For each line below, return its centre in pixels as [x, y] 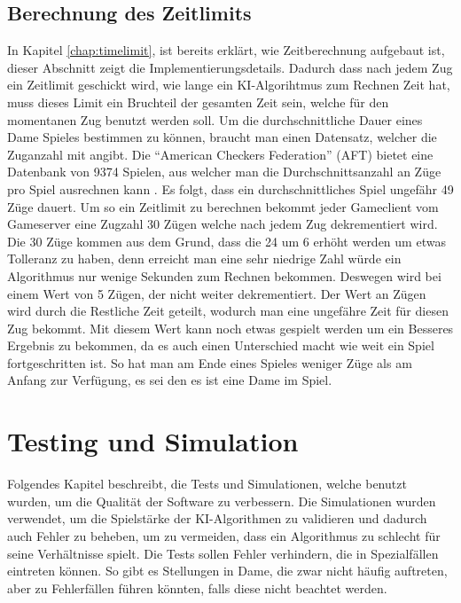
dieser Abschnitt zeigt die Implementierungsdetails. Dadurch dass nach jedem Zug [230, 67]
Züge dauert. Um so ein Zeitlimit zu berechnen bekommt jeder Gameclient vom [223, 206]
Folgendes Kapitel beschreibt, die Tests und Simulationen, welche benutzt [207, 484]
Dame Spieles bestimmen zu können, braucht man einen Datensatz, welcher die [222, 137]
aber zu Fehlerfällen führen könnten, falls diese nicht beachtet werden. [197, 587]
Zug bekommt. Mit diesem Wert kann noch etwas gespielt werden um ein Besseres [230, 328]
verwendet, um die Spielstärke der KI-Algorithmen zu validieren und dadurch [217, 518]
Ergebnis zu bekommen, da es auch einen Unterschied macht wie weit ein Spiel [221, 345]
